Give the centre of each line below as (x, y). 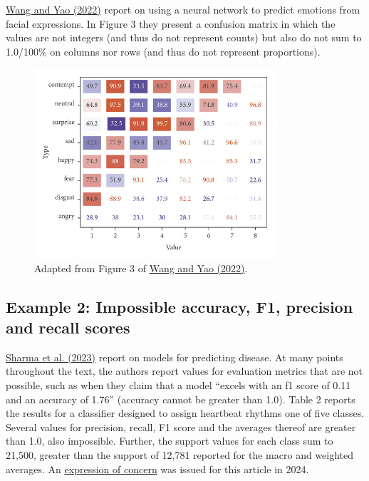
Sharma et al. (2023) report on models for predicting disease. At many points (175, 357)
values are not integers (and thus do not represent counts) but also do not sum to (184, 37)
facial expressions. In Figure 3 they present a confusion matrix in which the (171, 23)
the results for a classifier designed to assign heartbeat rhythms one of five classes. (185, 413)
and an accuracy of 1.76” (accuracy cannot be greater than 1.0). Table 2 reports (181, 399)
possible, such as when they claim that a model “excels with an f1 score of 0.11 (178, 385)
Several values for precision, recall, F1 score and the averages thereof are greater (181, 426)
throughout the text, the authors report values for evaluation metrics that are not (184, 371)
